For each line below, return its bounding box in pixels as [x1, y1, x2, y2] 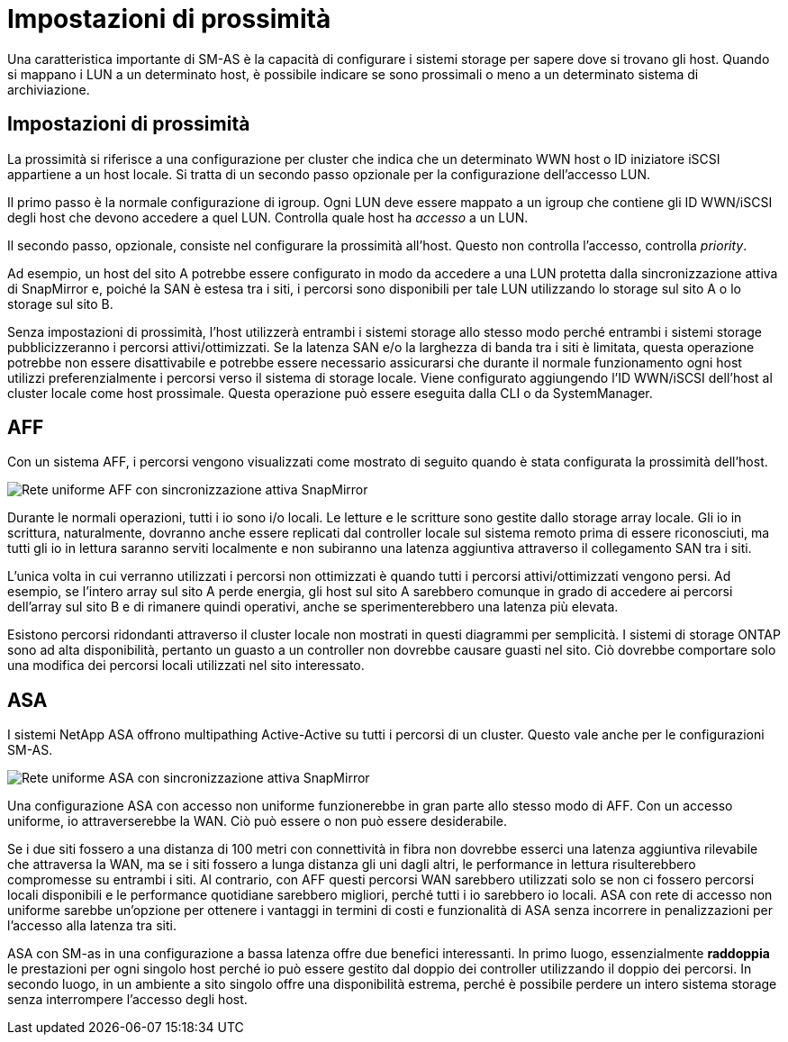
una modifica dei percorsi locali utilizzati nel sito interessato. [7, 657, 365, 674]
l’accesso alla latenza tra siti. [7, 918, 177, 934]
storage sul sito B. [7, 295, 113, 312]
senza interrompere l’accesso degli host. [7, 992, 248, 1008]
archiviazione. [7, 81, 90, 97]
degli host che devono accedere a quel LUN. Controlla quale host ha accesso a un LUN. [7, 209, 529, 225]
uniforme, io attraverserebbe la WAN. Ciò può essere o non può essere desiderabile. [7, 813, 507, 829]
